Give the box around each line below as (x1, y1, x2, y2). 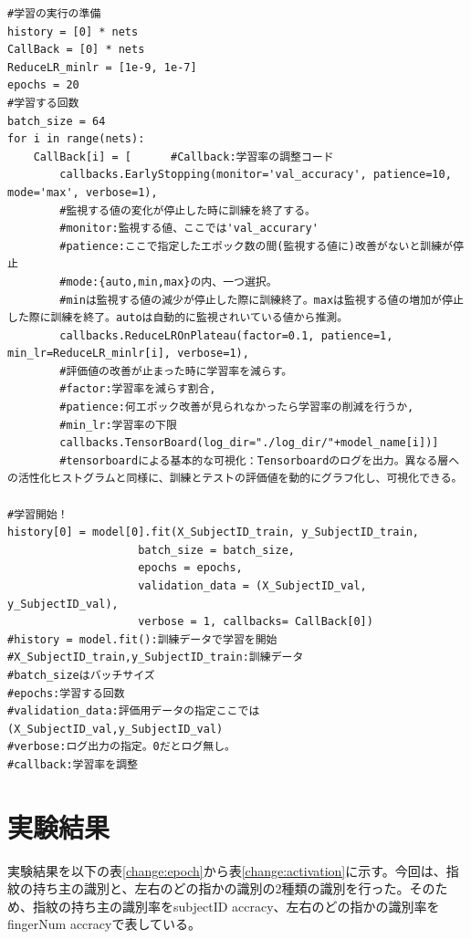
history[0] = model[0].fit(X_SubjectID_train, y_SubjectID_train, (7, 526, 420, 539)
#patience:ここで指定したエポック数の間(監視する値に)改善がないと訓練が (59, 239, 454, 253)
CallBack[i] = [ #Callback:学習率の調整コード (33, 150, 334, 163)
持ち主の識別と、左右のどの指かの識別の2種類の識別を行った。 (32, 879, 410, 898)
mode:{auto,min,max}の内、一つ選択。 (66, 275, 277, 288)
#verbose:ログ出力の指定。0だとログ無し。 (7, 740, 235, 754)
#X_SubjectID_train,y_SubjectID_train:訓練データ (7, 651, 304, 664)
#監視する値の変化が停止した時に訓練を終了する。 (59, 203, 316, 217)
